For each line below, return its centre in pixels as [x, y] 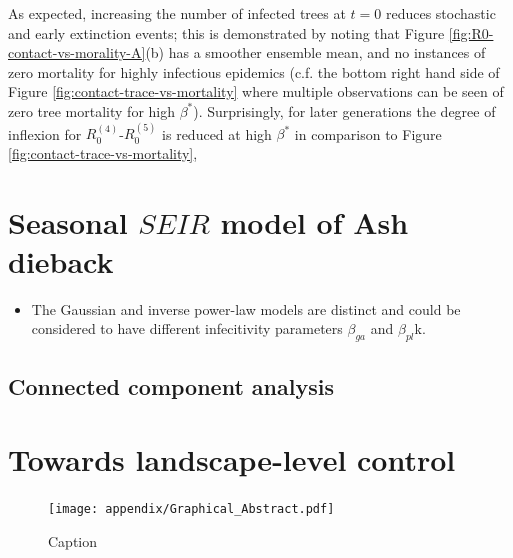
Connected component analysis [171, 385]
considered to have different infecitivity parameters [187, 328]
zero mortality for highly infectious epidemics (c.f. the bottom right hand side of [254, 71]
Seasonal [68, 221]
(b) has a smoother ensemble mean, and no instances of [315, 52]
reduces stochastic [440, 13]
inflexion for [45, 133]
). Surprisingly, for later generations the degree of [344, 110]
